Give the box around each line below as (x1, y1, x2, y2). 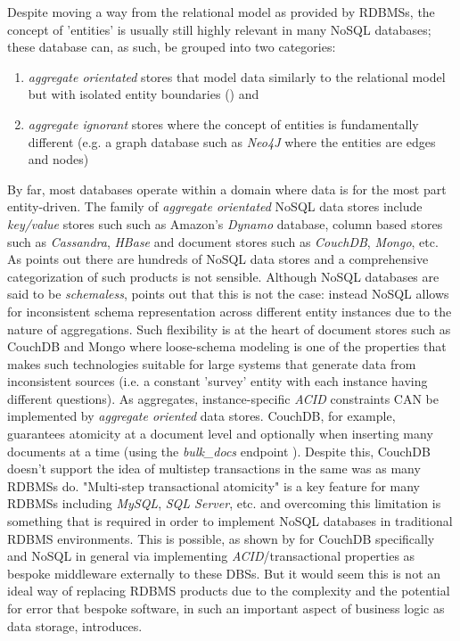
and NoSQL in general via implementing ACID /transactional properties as (7, 546, 415, 565)
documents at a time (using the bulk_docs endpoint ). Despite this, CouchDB (7, 441, 431, 460)
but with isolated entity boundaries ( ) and (28, 85, 259, 103)
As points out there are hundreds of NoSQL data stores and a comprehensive (7, 250, 429, 268)
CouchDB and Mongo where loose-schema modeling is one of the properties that (7, 337, 447, 356)
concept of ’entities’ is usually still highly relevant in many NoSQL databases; (7, 20, 431, 38)
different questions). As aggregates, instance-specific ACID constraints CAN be (7, 389, 439, 407)
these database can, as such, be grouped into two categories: (7, 37, 336, 56)
